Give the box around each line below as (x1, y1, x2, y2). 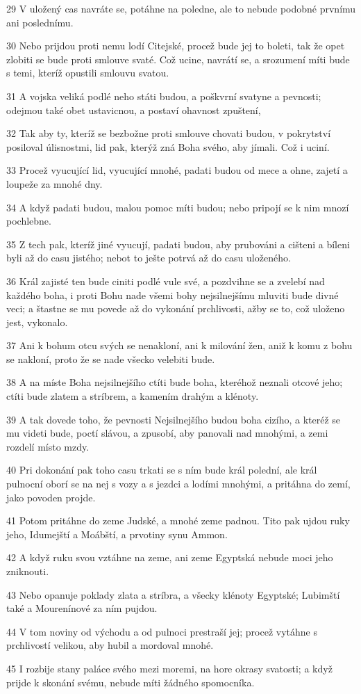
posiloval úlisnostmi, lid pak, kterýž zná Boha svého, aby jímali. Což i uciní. (6, 139, 330, 154)
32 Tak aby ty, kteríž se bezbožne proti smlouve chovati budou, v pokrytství (6, 126, 331, 140)
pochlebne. (6, 213, 51, 228)
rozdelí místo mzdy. (6, 439, 90, 453)
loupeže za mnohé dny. (6, 176, 103, 191)
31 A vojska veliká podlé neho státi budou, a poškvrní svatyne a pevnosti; (6, 88, 321, 103)
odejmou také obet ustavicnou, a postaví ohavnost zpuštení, (6, 102, 261, 117)
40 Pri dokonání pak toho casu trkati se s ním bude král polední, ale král (6, 462, 317, 477)
